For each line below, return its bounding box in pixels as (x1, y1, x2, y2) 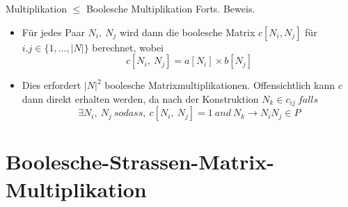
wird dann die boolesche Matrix (120, 24, 255, 39)
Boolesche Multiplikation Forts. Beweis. (86, 1, 255, 15)
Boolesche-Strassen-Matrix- (6, 147, 274, 176)
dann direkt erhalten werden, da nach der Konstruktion (22, 91, 259, 106)
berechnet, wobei (92, 40, 164, 54)
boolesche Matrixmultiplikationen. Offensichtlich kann (104, 78, 335, 92)
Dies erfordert (22, 78, 81, 92)
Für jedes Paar (22, 24, 85, 39)
